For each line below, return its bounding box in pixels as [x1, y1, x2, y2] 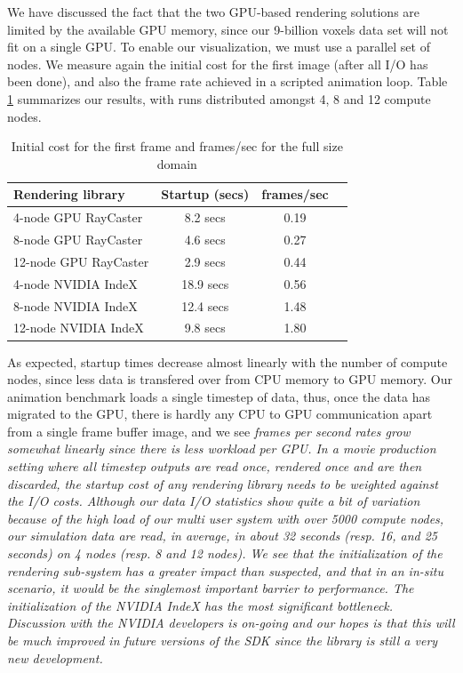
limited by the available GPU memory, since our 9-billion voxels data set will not [7, 20, 449, 38]
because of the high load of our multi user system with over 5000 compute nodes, [7, 509, 444, 527]
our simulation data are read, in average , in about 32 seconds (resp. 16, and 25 [7, 526, 437, 545]
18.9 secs [181, 274, 229, 292]
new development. [7, 648, 103, 667]
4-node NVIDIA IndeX [13, 274, 138, 292]
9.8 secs [184, 318, 226, 337]
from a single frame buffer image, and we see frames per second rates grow [7, 421, 411, 440]
